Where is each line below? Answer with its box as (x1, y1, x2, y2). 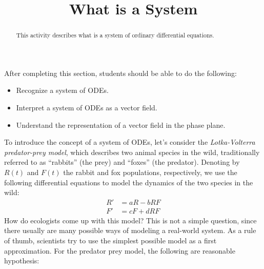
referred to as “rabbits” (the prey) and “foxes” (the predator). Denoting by (4, 157, 240, 167)
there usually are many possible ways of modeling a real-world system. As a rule (4, 225, 256, 236)
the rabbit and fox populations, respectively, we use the (63, 166, 237, 177)
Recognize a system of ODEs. (16, 85, 109, 95)
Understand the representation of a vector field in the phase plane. (16, 119, 226, 130)
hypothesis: (4, 255, 39, 266)
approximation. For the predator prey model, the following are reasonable (4, 245, 235, 256)
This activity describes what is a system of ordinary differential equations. (16, 31, 214, 40)
